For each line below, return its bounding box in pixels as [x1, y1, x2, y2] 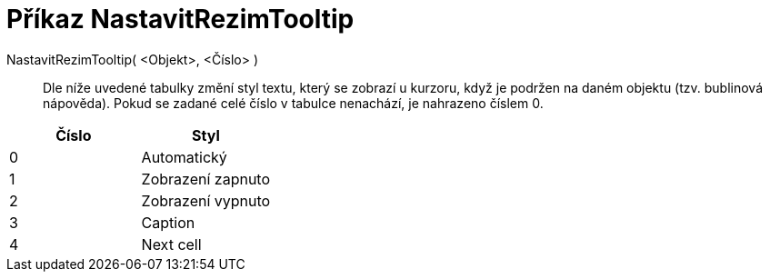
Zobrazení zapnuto [141, 169, 271, 188]
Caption [141, 213, 195, 232]
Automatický [141, 147, 227, 166]
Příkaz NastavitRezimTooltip [6, 4, 355, 35]
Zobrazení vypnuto [141, 191, 271, 210]
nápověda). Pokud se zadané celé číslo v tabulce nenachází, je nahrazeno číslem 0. [43, 95, 544, 111]
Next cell [141, 234, 202, 254]
